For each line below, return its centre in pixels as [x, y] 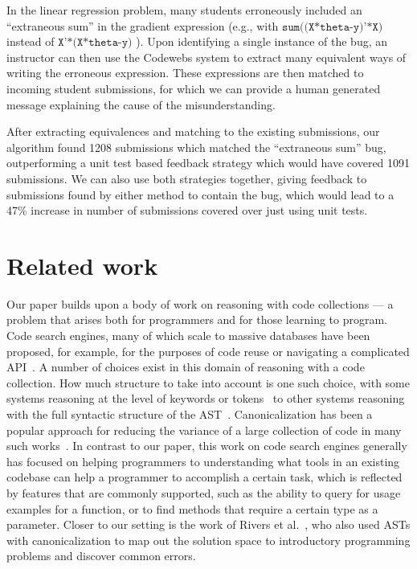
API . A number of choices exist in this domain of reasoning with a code [186, 367]
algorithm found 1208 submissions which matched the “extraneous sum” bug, [196, 147]
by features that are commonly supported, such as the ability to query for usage [204, 492]
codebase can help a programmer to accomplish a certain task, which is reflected [204, 477]
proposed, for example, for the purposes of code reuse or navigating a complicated [208, 351]
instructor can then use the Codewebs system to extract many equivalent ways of [206, 57]
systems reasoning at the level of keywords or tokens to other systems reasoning [206, 398]
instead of [31, 41]
